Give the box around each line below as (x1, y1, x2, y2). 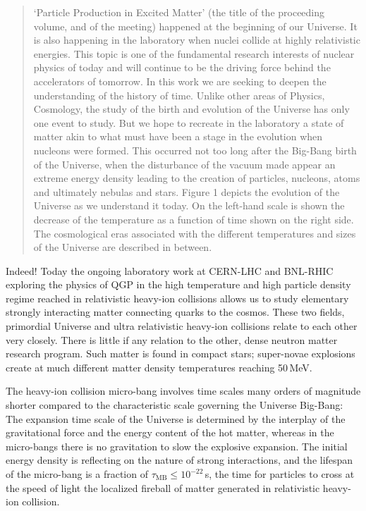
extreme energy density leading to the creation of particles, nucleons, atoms (33, 171, 360, 185)
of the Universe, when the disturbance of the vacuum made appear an (33, 156, 336, 171)
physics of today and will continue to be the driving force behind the (33, 60, 331, 75)
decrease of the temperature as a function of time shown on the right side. (33, 211, 354, 226)
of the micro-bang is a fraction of (6, 467, 148, 481)
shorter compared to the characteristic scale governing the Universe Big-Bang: (6, 398, 343, 412)
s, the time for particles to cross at (205, 467, 355, 481)
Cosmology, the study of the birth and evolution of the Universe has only (33, 101, 350, 116)
